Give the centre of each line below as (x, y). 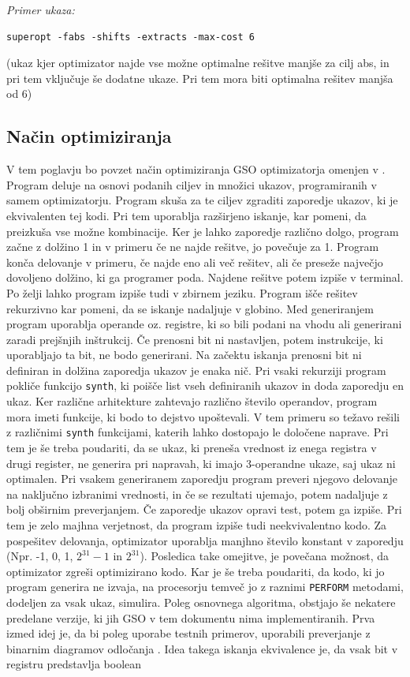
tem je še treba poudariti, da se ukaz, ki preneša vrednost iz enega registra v (192, 447)
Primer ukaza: (41, 9)
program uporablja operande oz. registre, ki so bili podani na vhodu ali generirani (204, 324)
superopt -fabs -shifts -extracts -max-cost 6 (130, 37)
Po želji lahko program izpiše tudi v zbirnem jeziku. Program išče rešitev (182, 292)
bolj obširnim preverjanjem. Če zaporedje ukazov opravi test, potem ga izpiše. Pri (204, 509)
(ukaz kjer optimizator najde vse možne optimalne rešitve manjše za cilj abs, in (198, 63)
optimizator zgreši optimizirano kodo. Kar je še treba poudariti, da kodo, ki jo (196, 571)
